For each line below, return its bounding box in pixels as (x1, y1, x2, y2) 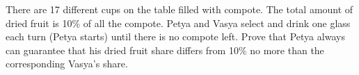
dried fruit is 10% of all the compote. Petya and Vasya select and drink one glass (6, 15, 351, 30)
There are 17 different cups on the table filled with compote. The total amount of (6, 2, 353, 16)
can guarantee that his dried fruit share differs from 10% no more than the (6, 42, 324, 57)
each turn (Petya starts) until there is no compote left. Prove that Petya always (6, 29, 345, 44)
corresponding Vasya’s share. (6, 56, 128, 71)
